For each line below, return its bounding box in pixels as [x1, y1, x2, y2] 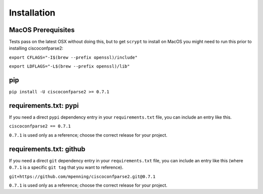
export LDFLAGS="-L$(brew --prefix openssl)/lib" [9, 64, 130, 69]
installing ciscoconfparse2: [9, 45, 63, 51]
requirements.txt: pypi [9, 101, 79, 109]
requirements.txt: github [9, 145, 86, 153]
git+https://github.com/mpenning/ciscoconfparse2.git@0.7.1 [9, 174, 156, 179]
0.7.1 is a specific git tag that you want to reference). [9, 164, 124, 170]
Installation [9, 7, 56, 18]
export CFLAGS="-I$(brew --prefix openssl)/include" [9, 54, 138, 60]
